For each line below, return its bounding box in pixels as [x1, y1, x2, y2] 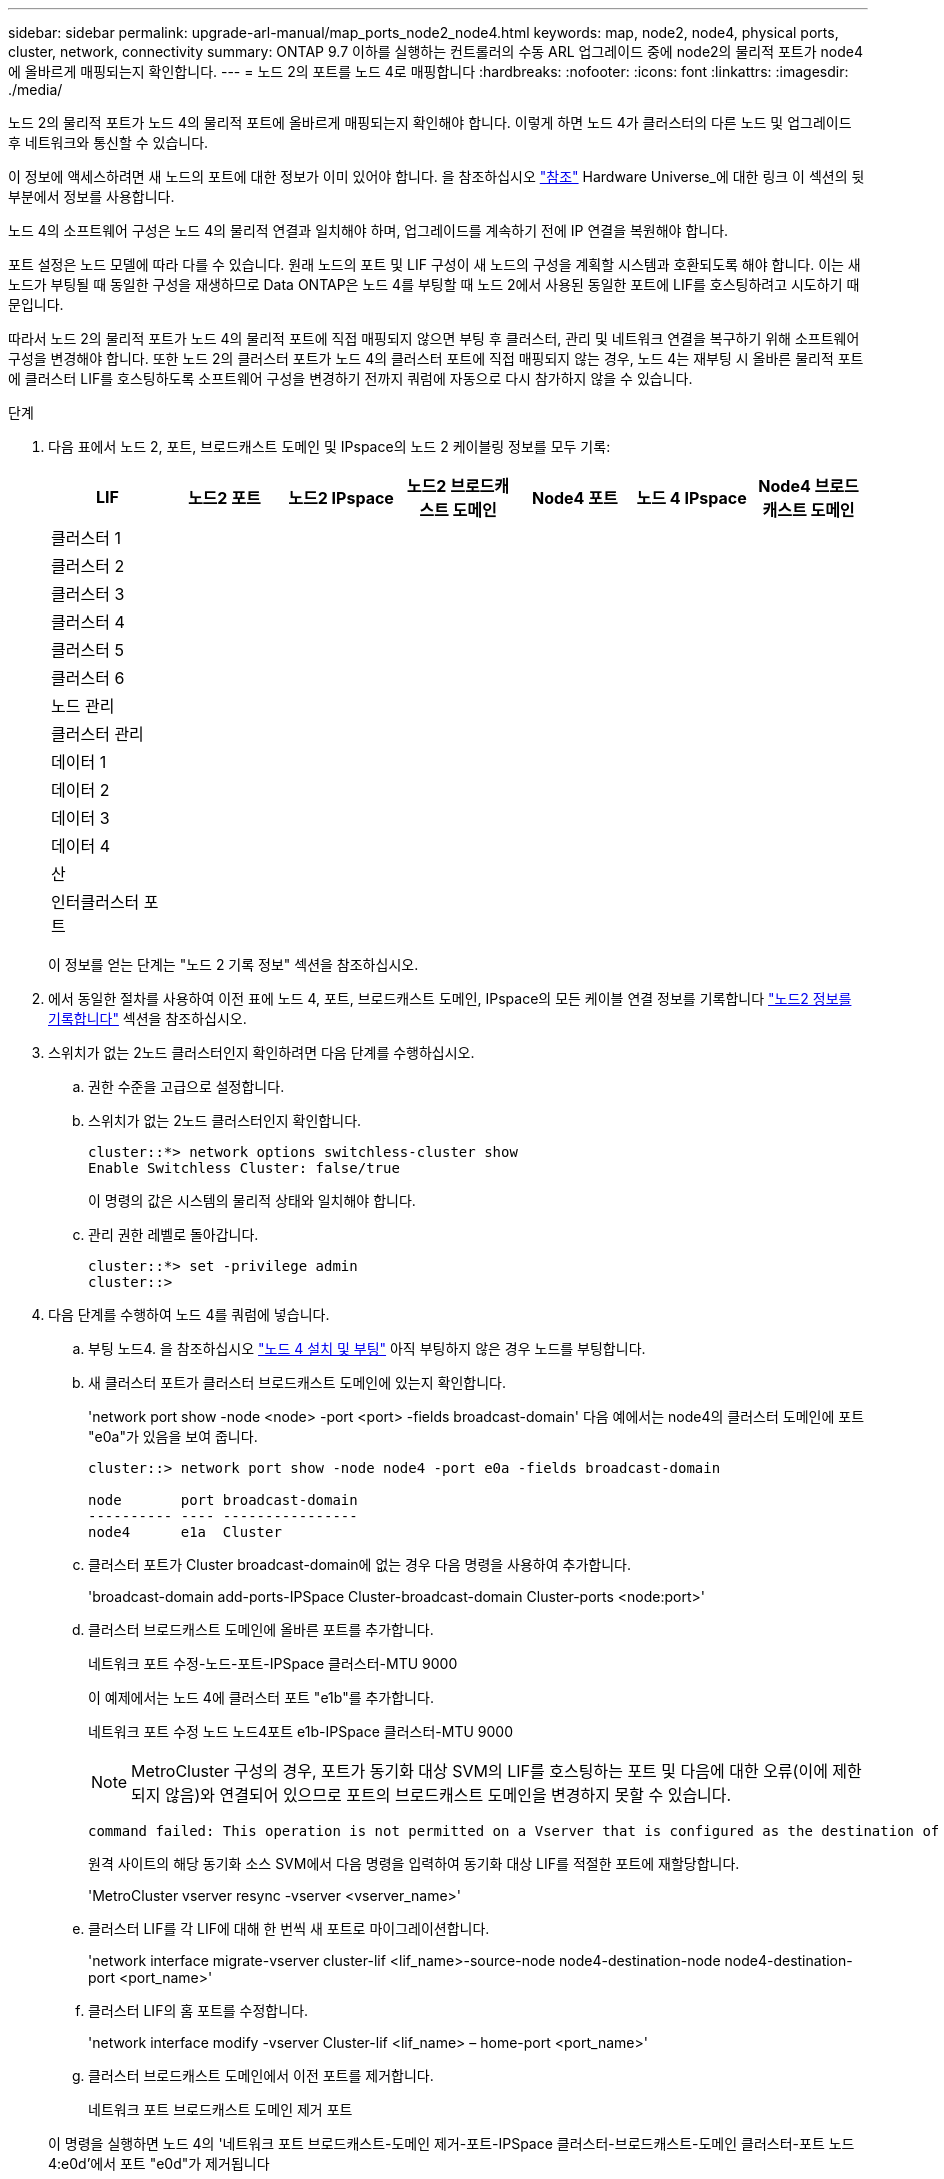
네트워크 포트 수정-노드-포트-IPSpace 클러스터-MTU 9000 [88, 1655, 458, 1672]
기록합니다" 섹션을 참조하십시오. [48, 1010, 247, 1027]
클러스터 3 [51, 584, 125, 604]
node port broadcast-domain [88, 1492, 358, 1508]
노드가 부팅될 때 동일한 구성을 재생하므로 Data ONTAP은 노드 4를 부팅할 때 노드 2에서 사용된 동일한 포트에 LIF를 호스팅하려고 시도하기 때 [8, 276, 860, 293]
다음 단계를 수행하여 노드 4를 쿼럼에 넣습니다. [48, 1306, 330, 1323]
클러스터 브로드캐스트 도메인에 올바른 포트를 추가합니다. [88, 1621, 434, 1638]
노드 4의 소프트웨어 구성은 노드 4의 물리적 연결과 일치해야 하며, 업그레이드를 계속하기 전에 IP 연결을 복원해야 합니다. [8, 222, 729, 239]
